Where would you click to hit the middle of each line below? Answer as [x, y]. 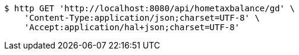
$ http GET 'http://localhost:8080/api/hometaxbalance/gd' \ [149, 8]
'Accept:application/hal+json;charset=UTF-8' [132, 27]
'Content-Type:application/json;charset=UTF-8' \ [142, 18]
